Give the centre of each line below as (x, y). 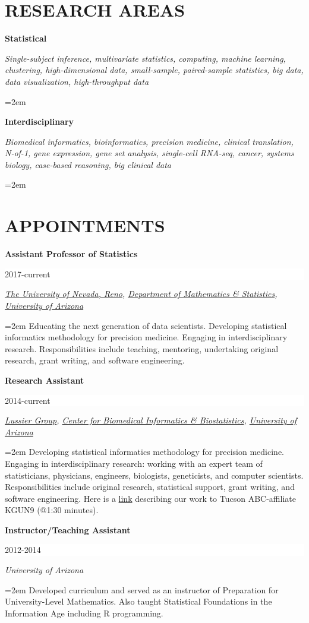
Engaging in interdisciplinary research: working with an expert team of (134, 463)
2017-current (28, 273)
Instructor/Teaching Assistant (68, 529)
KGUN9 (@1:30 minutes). (52, 510)
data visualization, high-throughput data (77, 81)
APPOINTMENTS (85, 225)
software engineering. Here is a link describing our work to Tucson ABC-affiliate (150, 498)
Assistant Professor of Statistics (71, 254)
